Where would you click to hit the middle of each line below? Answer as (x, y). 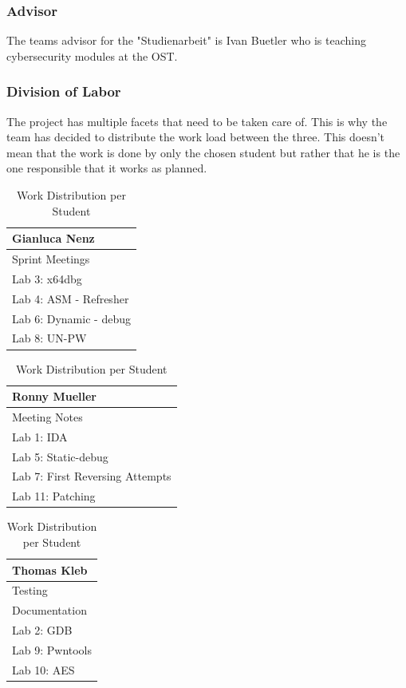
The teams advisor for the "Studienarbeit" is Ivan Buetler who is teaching (186, 40)
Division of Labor (64, 91)
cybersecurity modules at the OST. (92, 55)
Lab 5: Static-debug (60, 456)
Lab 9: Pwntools (52, 649)
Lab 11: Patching (54, 496)
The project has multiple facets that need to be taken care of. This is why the (197, 121)
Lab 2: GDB (42, 630)
